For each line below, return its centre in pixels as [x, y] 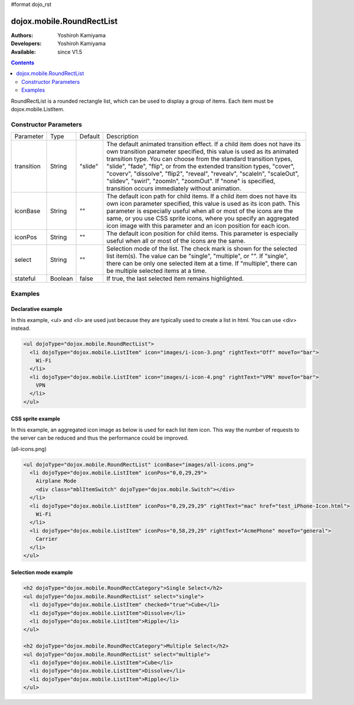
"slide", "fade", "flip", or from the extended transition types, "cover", [201, 167]
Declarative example [37, 309]
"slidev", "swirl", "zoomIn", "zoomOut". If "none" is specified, [191, 181]
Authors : [22, 35]
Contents [23, 63]
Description [122, 137]
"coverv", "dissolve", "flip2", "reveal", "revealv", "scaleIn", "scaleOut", [203, 174]
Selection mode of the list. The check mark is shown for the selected [202, 249]
